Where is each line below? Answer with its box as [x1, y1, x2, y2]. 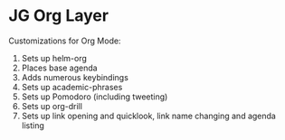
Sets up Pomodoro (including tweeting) [21, 91, 168, 102]
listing [21, 119, 44, 131]
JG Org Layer [8, 5, 109, 26]
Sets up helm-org [21, 52, 88, 63]
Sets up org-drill [21, 100, 83, 111]
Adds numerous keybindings [21, 71, 128, 82]
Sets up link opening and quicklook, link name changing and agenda [21, 110, 277, 121]
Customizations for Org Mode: [8, 35, 121, 46]
